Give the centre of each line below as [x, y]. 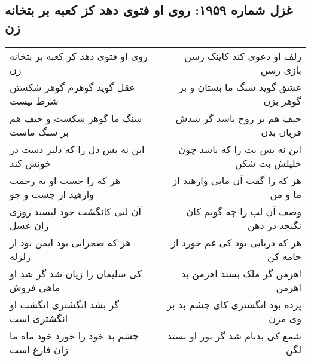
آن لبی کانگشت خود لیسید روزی [75, 211]
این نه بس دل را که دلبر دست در [77, 149]
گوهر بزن [282, 100]
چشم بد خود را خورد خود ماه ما [74, 335]
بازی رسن [281, 69]
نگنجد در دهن [274, 225]
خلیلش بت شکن [268, 163]
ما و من [286, 194]
